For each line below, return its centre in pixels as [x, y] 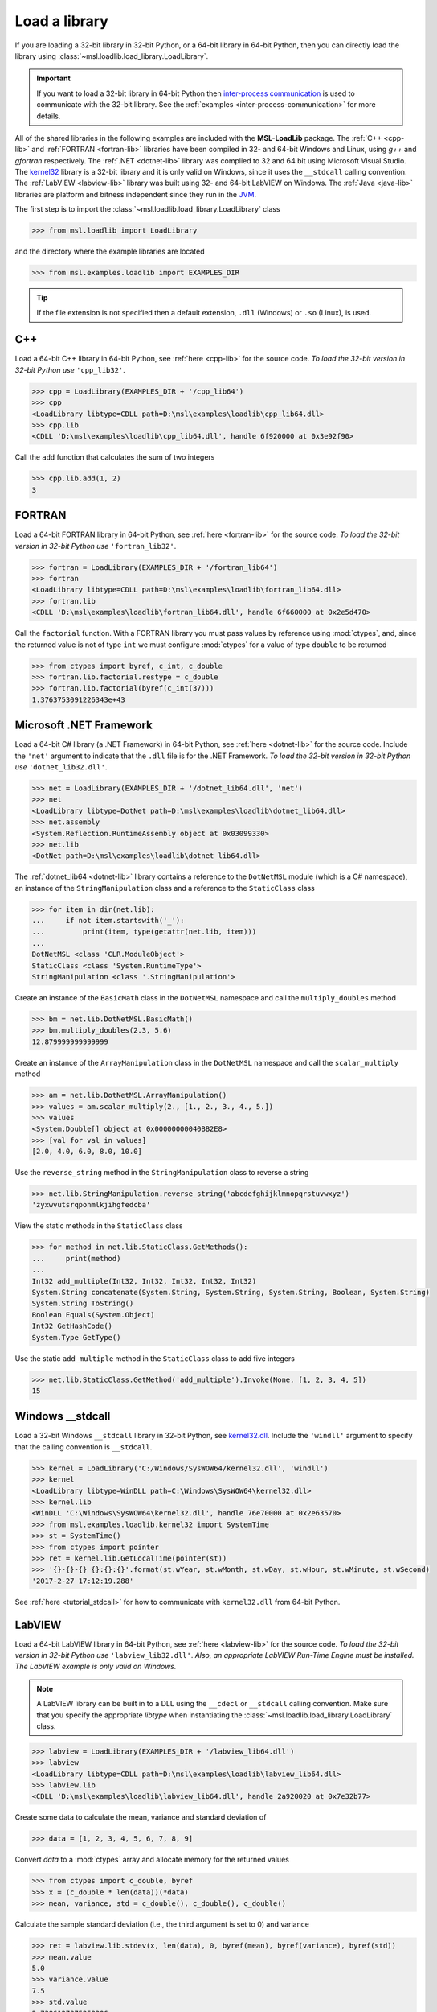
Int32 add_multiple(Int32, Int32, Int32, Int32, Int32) [144, 1281]
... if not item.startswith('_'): [108, 921]
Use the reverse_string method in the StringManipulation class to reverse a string [162, 1173]
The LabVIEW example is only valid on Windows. [96, 1667]
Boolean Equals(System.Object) [94, 1315]
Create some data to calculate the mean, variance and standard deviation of [141, 1817]
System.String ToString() [83, 1303]
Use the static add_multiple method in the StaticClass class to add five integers [155, 1358]
